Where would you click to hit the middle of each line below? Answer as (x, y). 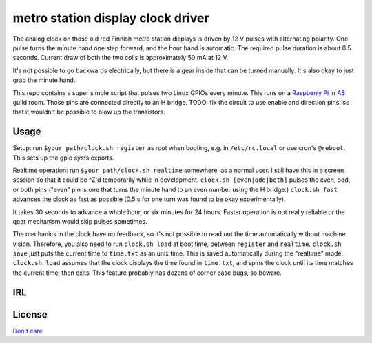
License (30, 314)
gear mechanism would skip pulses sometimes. (80, 221)
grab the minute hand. (44, 80)
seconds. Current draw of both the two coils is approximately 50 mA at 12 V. (121, 58)
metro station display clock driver (111, 18)
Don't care (28, 331)
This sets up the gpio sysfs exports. (63, 158)
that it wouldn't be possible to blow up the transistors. (89, 112)
